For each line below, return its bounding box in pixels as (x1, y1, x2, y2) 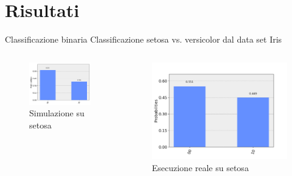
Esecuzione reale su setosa (151, 161, 249, 174)
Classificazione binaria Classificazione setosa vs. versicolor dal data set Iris (5, 33, 282, 46)
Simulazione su (29, 107, 85, 119)
